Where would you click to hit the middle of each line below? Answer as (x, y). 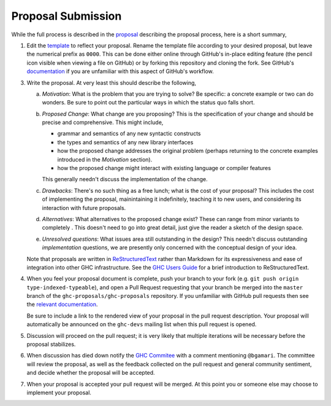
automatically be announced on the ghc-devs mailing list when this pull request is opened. (142, 324)
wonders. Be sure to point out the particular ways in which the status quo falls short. (148, 103)
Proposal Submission (67, 16)
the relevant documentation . (62, 305)
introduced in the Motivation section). (105, 159)
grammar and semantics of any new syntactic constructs (129, 134)
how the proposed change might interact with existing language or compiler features (164, 168)
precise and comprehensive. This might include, (103, 122)
